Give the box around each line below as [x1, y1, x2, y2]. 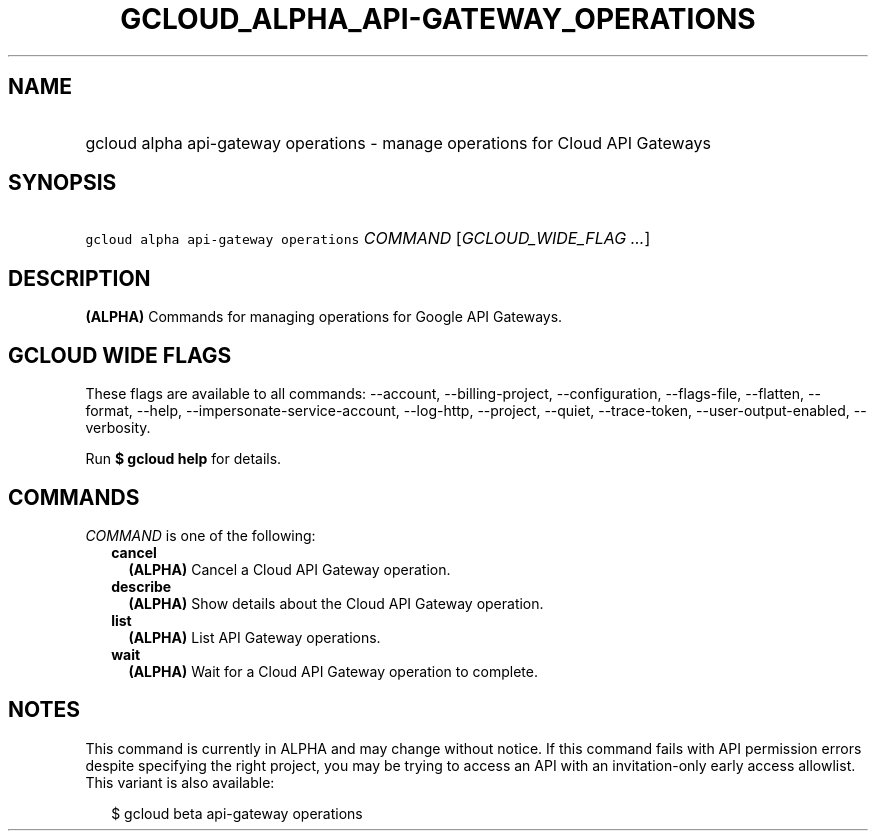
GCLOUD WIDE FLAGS [8, 342, 232, 368]
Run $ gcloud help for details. [85, 450, 282, 468]
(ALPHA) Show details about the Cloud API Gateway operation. [128, 594, 544, 612]
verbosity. [85, 419, 151, 437]
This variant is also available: [85, 773, 275, 791]
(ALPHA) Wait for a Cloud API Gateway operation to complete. [128, 662, 538, 680]
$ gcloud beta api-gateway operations [111, 804, 363, 822]
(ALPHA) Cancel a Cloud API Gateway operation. [128, 560, 451, 578]
